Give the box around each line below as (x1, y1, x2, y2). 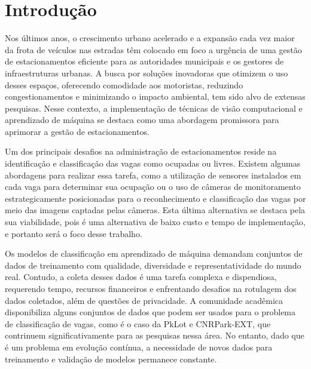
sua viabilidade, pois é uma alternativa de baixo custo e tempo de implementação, (5, 216, 306, 228)
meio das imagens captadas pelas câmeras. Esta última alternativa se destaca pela (5, 204, 306, 216)
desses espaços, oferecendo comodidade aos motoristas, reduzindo (5, 78, 243, 91)
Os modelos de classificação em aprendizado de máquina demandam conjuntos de (5, 247, 303, 260)
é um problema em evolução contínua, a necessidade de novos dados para (5, 340, 273, 353)
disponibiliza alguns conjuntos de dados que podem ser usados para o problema (5, 306, 296, 318)
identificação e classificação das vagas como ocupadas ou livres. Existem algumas (5, 157, 301, 170)
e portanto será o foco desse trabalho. (5, 227, 142, 239)
